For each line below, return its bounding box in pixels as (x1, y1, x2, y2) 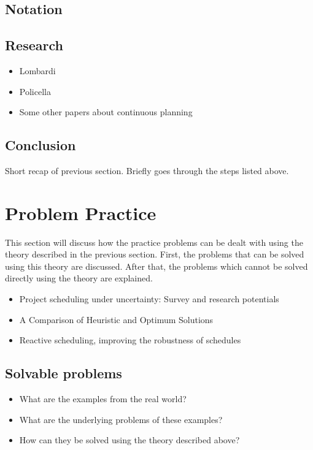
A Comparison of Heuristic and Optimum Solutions (19, 313, 214, 326)
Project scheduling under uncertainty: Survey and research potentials (19, 292, 279, 305)
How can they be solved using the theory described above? (19, 433, 240, 446)
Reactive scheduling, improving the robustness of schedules (19, 334, 241, 346)
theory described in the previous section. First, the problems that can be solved (5, 248, 304, 261)
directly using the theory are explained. (5, 272, 153, 284)
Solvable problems (5, 364, 122, 383)
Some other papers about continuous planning (19, 105, 193, 118)
